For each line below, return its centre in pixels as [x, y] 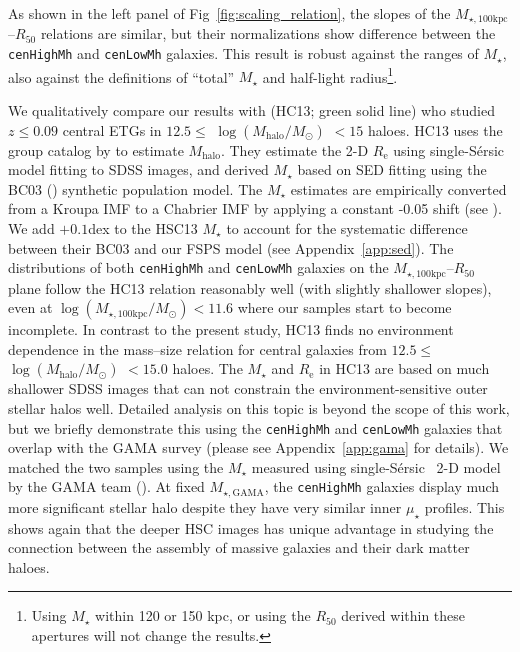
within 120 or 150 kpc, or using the [203, 615]
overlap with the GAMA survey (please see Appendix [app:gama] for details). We [258, 447]
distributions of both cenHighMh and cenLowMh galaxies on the [198, 267]
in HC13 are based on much [404, 368]
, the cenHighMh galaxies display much [382, 486]
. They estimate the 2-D [294, 149]
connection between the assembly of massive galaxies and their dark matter [239, 547]
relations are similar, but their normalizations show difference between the [268, 33]
